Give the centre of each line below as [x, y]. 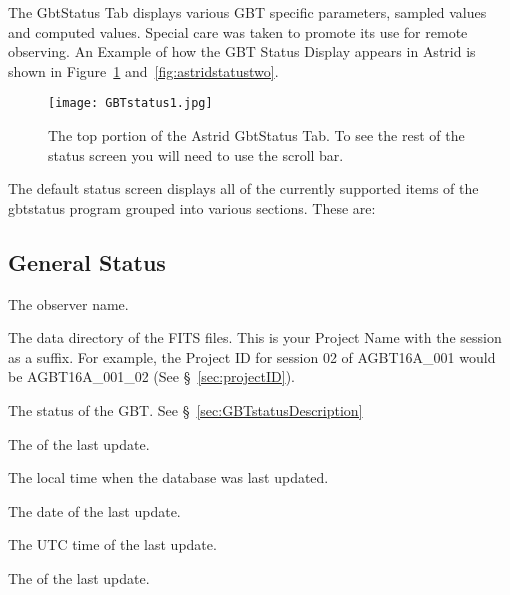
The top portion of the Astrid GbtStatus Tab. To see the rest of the [256, 135]
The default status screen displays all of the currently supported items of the [243, 188]
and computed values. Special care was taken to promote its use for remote [238, 31]
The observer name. [68, 303]
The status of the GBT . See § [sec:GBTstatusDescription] [185, 409]
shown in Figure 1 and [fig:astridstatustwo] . [143, 70]
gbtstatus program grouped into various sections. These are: [192, 207]
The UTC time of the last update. [112, 544]
